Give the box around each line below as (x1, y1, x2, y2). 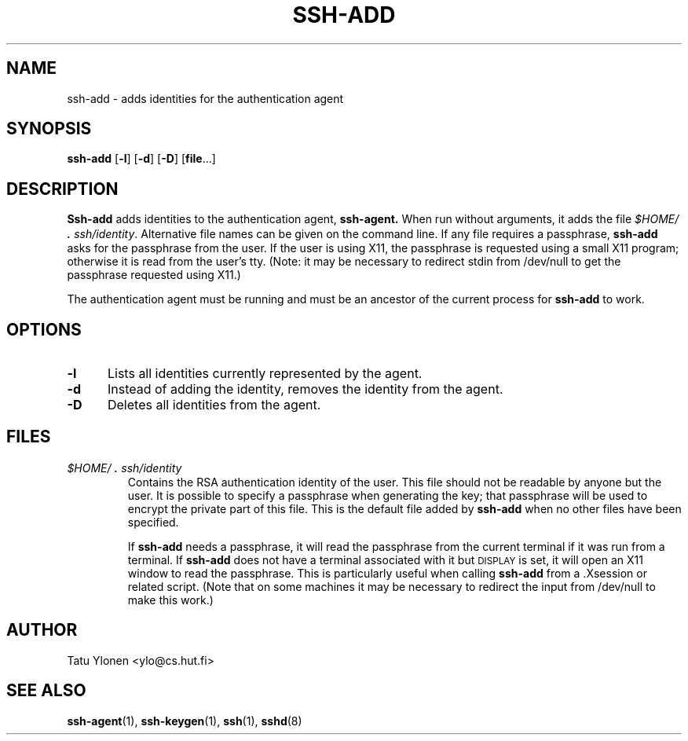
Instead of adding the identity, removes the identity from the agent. (107, 381, 503, 398)
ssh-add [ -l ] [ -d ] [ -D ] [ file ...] (67, 152, 216, 166)
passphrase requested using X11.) (67, 268, 241, 282)
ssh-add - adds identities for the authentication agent (67, 91, 344, 105)
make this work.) (127, 592, 214, 607)
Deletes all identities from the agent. (107, 397, 321, 413)
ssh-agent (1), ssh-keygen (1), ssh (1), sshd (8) (67, 713, 302, 728)
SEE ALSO (6, 680, 86, 701)
